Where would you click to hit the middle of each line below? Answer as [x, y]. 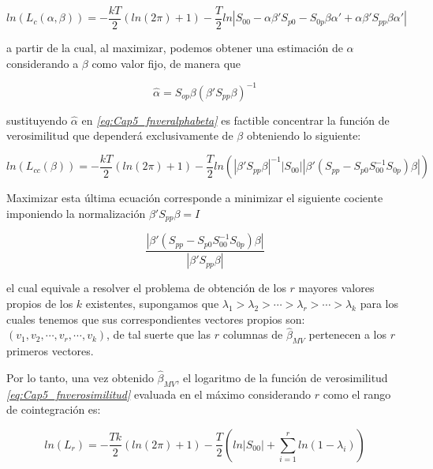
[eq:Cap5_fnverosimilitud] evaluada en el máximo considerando [159, 394]
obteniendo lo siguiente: [304, 135]
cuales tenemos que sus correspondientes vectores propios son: [156, 319]
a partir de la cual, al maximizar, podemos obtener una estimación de [175, 48]
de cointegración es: [54, 409]
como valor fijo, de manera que [166, 63]
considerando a [43, 63]
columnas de [253, 334]
